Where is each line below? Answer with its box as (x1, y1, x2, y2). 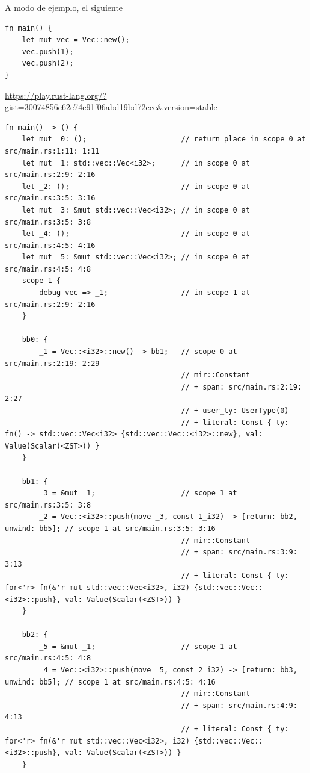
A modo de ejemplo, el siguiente (5, 1, 123, 13)
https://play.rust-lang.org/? (5, 88, 107, 101)
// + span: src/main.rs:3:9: (181, 548, 297, 557)
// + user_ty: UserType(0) (181, 406, 289, 415)
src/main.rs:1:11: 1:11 (5, 146, 100, 155)
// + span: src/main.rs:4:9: (181, 701, 297, 710)
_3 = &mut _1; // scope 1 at (39, 489, 237, 498)
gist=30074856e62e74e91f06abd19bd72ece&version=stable (5, 101, 217, 113)
